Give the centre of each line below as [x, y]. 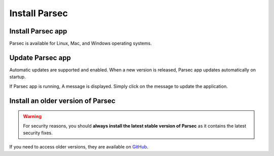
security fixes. [38, 133]
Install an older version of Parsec [62, 101]
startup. [18, 77]
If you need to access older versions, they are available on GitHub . [79, 147]
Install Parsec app [38, 31]
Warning [32, 116]
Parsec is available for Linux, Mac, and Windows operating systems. [81, 44]
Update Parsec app [40, 57]
